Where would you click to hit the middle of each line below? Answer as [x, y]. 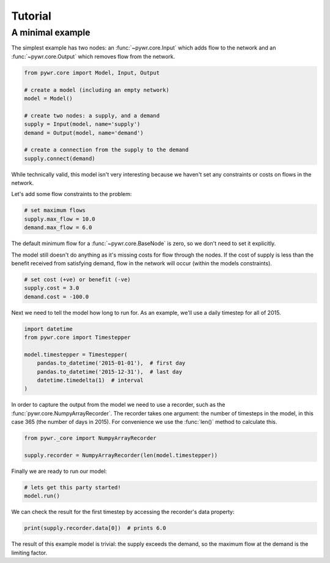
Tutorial [31, 16]
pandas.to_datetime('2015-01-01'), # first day [111, 363]
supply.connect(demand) [60, 158]
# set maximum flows [55, 210]
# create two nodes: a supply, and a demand [92, 115]
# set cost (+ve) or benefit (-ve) [77, 279]
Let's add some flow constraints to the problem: [71, 194]
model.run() [42, 496]
